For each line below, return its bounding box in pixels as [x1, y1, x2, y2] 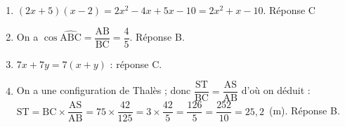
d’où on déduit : [241, 83, 311, 98]
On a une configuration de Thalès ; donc [16, 83, 191, 98]
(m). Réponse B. [269, 103, 340, 118]
